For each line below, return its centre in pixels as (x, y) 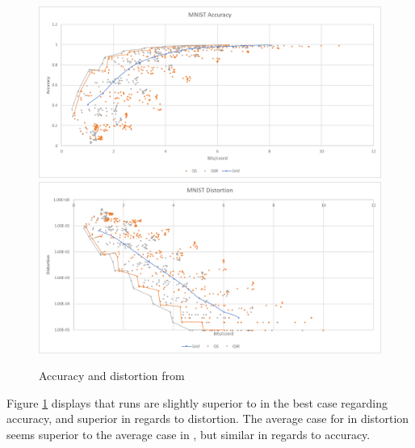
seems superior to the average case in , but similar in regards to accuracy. (189, 434)
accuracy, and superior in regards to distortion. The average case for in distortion (208, 418)
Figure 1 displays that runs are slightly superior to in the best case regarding (197, 402)
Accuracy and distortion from (112, 376)
